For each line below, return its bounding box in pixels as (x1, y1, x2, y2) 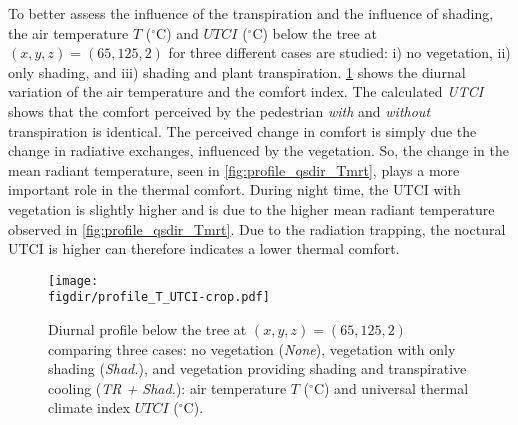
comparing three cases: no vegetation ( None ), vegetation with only (48, 338, 456, 359)
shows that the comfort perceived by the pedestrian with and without (8, 100, 431, 121)
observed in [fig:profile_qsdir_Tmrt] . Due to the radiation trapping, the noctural (8, 218, 506, 239)
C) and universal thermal (313, 377, 469, 398)
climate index (48, 397, 131, 418)
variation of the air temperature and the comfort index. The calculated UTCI (8, 81, 484, 102)
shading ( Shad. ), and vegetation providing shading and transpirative (48, 358, 467, 379)
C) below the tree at (252, 22, 377, 43)
